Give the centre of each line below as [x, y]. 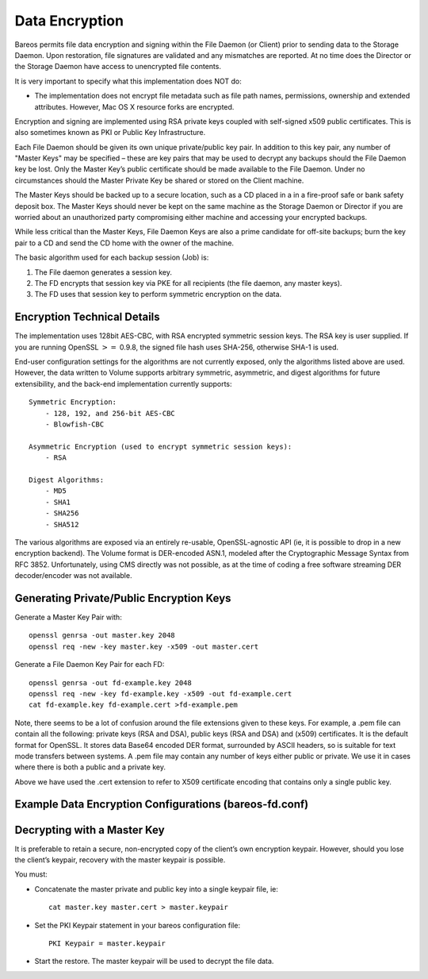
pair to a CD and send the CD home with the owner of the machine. [124, 243]
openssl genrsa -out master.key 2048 [102, 636]
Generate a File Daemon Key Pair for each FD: [90, 665]
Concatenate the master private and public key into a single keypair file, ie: [157, 888]
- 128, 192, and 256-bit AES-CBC [110, 413]
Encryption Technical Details [87, 317]
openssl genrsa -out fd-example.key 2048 [110, 682]
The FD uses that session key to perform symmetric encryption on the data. [158, 295]
